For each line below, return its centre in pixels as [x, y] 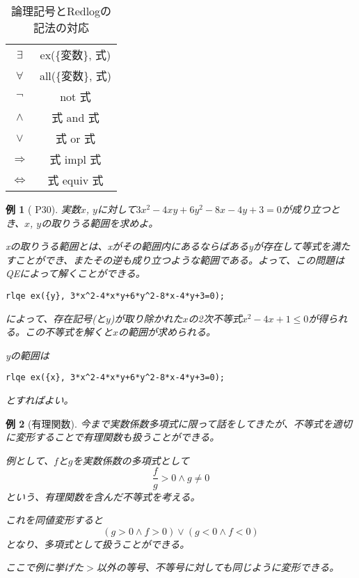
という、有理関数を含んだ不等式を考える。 [103, 496]
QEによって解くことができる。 [75, 273]
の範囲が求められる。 [167, 332]
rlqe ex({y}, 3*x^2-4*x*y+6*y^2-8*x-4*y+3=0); [115, 296]
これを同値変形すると [54, 520]
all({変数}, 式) [75, 76]
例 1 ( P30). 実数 [43, 209]
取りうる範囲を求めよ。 [105, 222]
